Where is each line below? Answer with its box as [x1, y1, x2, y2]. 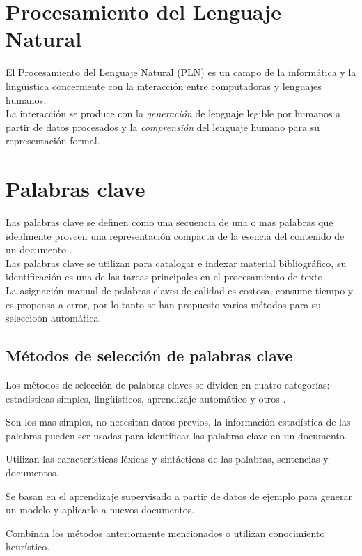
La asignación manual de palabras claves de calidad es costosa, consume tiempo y [6, 283, 354, 297]
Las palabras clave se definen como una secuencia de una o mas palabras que [6, 215, 333, 229]
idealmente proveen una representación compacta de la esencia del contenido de [6, 228, 345, 243]
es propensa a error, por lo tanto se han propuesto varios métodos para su [6, 296, 322, 311]
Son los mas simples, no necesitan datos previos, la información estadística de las [6, 414, 351, 429]
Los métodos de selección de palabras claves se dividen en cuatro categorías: [6, 377, 330, 391]
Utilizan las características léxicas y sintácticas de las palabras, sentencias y [6, 451, 329, 466]
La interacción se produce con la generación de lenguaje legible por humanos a [6, 106, 341, 121]
